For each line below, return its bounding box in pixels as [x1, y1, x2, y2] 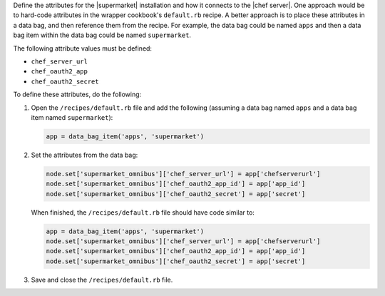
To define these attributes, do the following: [13, 90, 142, 99]
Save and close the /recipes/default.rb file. [31, 275, 173, 284]
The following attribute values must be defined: [13, 44, 153, 53]
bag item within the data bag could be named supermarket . [13, 31, 192, 39]
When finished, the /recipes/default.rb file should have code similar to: [31, 208, 255, 217]
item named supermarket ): [31, 113, 113, 121]
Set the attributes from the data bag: [31, 150, 138, 159]
